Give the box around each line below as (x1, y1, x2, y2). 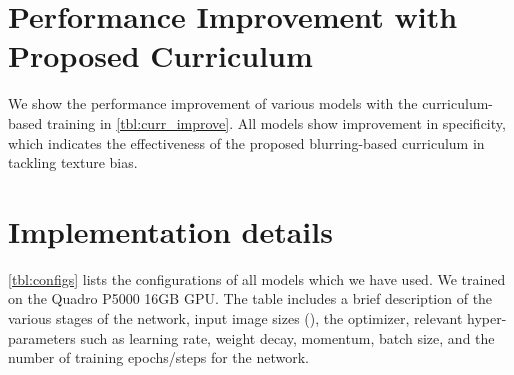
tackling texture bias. (8, 152, 138, 173)
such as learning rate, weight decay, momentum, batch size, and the (80, 327, 495, 348)
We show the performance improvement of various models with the (8, 93, 418, 114)
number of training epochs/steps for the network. (8, 347, 310, 368)
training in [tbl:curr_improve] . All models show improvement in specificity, (46, 112, 506, 133)
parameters (8, 327, 76, 348)
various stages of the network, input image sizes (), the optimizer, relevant (8, 308, 463, 328)
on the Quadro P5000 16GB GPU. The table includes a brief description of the (8, 288, 493, 309)
